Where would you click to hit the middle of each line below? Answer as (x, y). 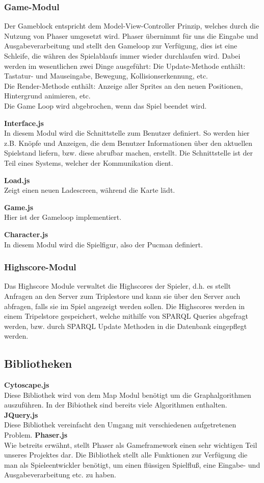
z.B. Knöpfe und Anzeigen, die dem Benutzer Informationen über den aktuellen (128, 143)
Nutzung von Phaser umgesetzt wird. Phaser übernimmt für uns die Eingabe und (131, 35)
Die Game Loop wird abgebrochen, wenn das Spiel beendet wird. (105, 105)
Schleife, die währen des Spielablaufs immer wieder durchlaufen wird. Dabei (122, 56)
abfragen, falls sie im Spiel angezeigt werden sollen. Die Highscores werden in (125, 306)
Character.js (26, 234)
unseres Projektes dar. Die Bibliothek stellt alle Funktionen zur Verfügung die (126, 455)
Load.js (17, 180)
